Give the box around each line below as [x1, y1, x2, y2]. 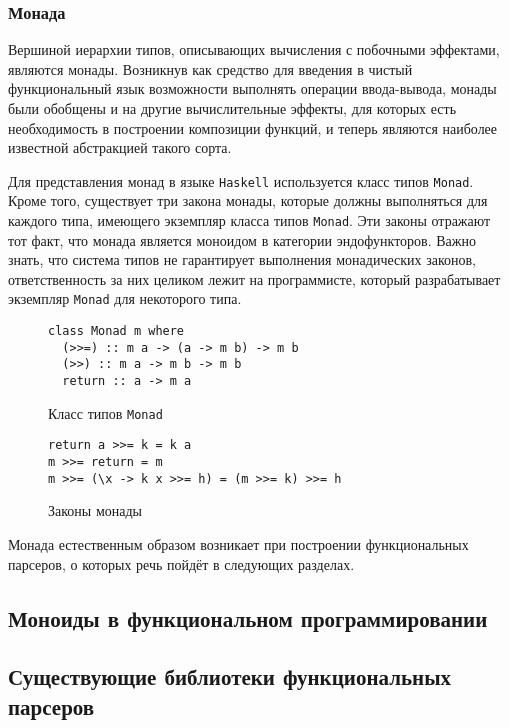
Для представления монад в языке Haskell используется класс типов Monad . [8, 170, 474, 191]
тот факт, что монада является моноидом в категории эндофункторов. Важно [8, 229, 476, 250]
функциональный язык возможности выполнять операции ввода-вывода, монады [8, 78, 497, 99]
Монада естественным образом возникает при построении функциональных [8, 533, 469, 554]
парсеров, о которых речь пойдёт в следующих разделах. [8, 553, 355, 574]
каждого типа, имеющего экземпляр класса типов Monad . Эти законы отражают [8, 210, 491, 231]
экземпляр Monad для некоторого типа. [8, 288, 242, 309]
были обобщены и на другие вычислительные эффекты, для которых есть [8, 98, 457, 118]
